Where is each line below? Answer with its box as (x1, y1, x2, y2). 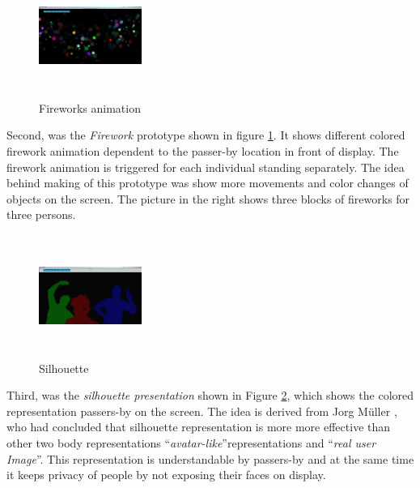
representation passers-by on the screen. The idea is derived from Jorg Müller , (6, 402, 397, 419)
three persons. (6, 206, 76, 223)
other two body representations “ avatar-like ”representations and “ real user (6, 434, 376, 452)
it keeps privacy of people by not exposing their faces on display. (6, 466, 326, 483)
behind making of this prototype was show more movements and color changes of (6, 174, 409, 191)
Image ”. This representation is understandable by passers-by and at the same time (6, 450, 414, 467)
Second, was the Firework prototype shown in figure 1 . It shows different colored (6, 126, 405, 143)
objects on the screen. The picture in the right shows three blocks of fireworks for (6, 190, 410, 207)
